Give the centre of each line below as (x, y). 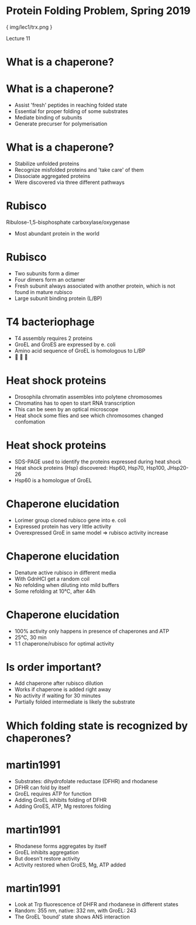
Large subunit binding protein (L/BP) (58, 298)
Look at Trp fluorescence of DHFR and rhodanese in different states (96, 904)
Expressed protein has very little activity (63, 526)
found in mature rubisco (44, 292)
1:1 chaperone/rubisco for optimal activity (64, 643)
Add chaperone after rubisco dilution (59, 683)
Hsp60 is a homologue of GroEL (53, 480)
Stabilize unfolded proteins (47, 163)
